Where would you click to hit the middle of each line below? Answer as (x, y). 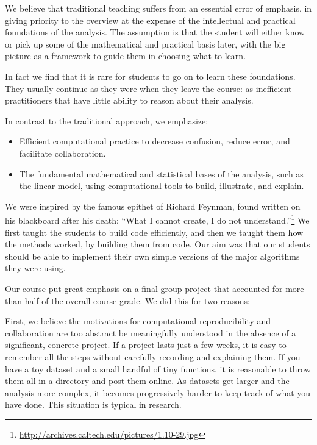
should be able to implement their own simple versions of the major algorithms (152, 256)
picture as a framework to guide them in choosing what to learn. (126, 56)
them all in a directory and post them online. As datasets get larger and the (147, 381)
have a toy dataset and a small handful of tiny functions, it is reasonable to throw (158, 368)
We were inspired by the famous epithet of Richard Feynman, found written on (153, 206)
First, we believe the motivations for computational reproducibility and (138, 321)
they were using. (35, 268)
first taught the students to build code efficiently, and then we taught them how (154, 232)
